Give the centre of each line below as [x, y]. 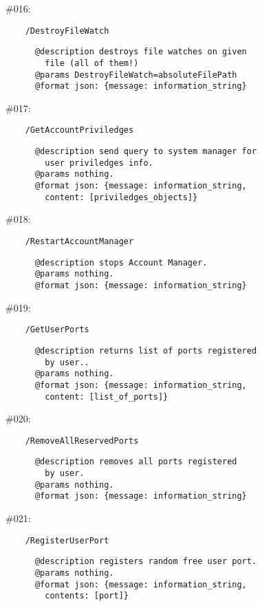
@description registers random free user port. [146, 562]
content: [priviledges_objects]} [121, 197]
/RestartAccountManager [79, 241]
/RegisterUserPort [67, 540]
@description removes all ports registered [136, 462]
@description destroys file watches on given [141, 52]
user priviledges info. [99, 163]
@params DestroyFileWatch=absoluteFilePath [136, 75]
